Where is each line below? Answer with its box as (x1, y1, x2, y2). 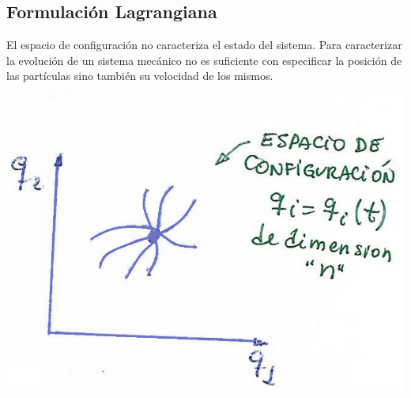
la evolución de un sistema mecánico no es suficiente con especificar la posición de (6, 51, 402, 68)
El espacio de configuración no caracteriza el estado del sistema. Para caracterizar (6, 36, 402, 53)
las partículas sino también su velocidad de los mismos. (6, 67, 273, 84)
